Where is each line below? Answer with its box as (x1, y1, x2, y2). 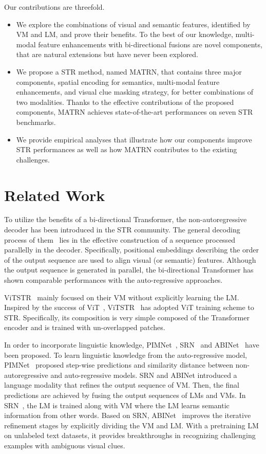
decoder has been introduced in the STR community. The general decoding (4, 224, 240, 235)
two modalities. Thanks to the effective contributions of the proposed (16, 96, 234, 107)
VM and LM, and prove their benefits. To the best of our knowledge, (16, 29, 233, 40)
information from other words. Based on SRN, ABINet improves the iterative (4, 410, 251, 421)
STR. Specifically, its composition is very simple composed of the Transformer (4, 312, 250, 322)
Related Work (4, 184, 105, 205)
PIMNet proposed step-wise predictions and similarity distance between (4, 359, 234, 370)
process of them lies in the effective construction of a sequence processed (4, 234, 236, 245)
